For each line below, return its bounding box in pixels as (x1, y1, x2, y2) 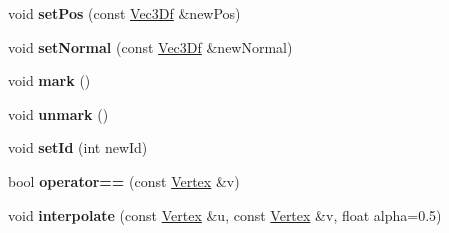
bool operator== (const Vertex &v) (8, 170, 240, 191)
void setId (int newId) (8, 137, 148, 158)
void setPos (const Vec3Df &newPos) (8, 3, 241, 23)
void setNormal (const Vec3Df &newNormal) (8, 36, 293, 57)
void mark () (8, 70, 91, 91)
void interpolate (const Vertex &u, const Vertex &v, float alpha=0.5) (8, 204, 442, 225)
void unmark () (8, 103, 109, 124)
